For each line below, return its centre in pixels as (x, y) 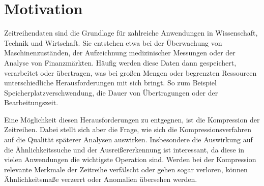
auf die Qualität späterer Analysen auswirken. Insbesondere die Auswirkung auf (128, 139)
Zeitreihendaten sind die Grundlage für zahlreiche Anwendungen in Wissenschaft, (131, 33)
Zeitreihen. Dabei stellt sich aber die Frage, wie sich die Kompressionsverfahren (128, 129)
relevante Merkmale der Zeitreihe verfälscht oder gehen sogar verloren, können (126, 169)
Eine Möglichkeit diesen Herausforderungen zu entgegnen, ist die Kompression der (132, 119)
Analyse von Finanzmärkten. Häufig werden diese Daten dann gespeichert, (120, 62)
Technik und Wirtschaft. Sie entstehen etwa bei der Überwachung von (113, 42)
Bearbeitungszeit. (31, 102)
